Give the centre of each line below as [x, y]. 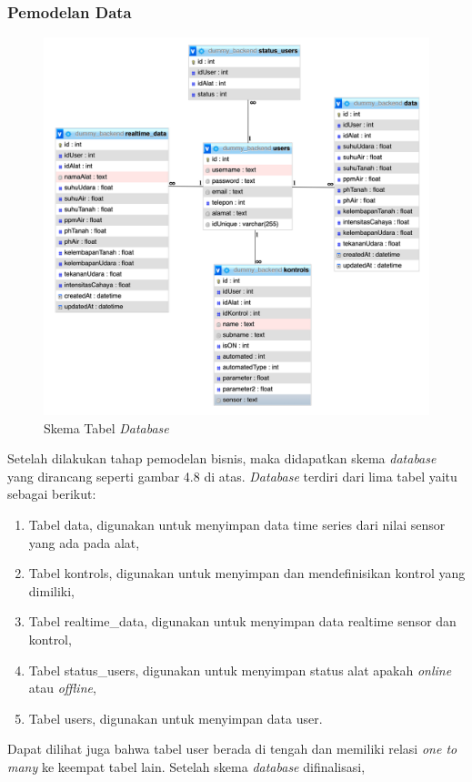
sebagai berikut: [52, 494]
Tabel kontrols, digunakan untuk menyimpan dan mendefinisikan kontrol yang [247, 573]
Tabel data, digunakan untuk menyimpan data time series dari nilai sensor [237, 525]
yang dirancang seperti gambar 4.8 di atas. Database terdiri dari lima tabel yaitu [232, 476]
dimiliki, [51, 590]
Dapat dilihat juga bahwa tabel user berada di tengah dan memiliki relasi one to [232, 749]
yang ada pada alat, [84, 542]
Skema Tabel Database [106, 427]
